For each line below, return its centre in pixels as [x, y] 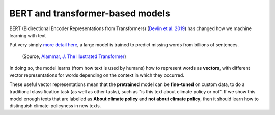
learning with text [28, 35]
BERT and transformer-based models [90, 13]
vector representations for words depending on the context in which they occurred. [97, 75]
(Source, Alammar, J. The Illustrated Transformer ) [74, 56]
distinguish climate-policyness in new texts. [55, 106]
